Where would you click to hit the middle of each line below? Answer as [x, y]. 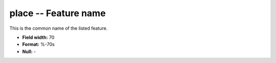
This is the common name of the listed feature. [59, 28]
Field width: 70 [38, 37]
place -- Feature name [57, 13]
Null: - [29, 51]
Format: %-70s [38, 44]
